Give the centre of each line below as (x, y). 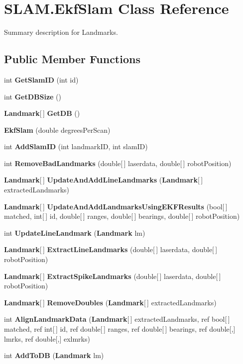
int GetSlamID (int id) (41, 79)
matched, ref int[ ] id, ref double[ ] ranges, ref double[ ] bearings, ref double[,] (120, 329)
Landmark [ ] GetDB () (42, 113)
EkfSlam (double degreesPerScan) (57, 130)
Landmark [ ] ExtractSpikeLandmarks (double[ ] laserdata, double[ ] (113, 276)
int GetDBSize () (33, 96)
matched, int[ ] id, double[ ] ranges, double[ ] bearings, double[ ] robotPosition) (122, 216)
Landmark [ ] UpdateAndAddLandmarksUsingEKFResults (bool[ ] (116, 206)
